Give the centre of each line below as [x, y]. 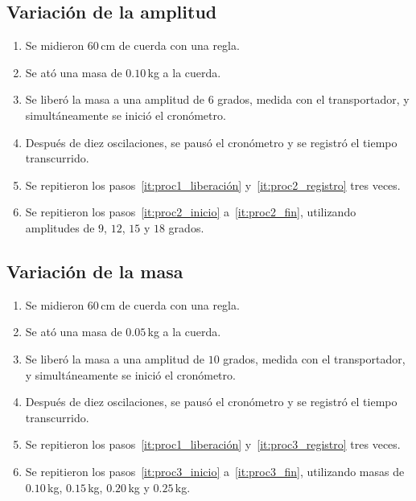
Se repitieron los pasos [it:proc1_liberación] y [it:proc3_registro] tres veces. [213, 444]
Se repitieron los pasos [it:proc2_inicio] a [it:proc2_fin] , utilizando [191, 212]
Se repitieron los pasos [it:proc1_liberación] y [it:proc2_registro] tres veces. [213, 185]
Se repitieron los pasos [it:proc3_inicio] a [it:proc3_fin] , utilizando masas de [215, 471]
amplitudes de [60, 227]
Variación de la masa [95, 271]
